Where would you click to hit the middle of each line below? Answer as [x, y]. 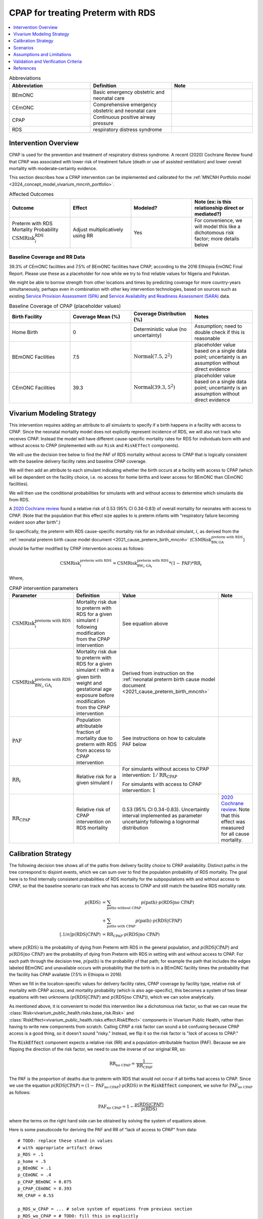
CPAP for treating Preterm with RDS [82, 13]
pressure [103, 123]
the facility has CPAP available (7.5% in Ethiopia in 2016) [65, 975]
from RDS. [19, 500]
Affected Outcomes [31, 194]
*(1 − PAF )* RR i [185, 564]
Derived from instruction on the [158, 673]
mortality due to [94, 738]
